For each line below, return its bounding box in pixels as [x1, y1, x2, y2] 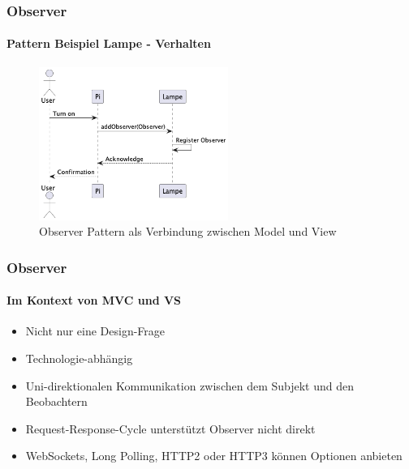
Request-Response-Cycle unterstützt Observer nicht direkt [25, 420, 316, 437]
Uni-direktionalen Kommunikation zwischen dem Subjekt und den [25, 377, 355, 394]
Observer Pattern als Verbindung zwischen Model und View [39, 223, 337, 240]
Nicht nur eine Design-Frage [25, 322, 166, 339]
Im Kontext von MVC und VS [6, 292, 182, 309]
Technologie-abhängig [25, 349, 133, 366]
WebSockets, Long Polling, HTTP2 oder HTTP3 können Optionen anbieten [25, 447, 403, 464]
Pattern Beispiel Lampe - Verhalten [6, 35, 211, 52]
